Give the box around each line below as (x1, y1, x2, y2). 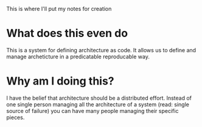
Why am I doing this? (6, 74, 114, 88)
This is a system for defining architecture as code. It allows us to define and (6, 46, 197, 53)
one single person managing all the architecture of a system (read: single (6, 100, 190, 108)
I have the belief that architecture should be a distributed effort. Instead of (6, 94, 192, 101)
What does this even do (6, 27, 128, 40)
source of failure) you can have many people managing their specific (6, 107, 179, 114)
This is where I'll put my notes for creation (6, 5, 112, 12)
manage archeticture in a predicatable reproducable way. (6, 53, 150, 60)
